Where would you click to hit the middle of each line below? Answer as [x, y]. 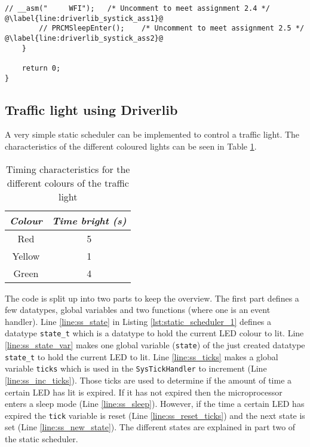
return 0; [41, 68]
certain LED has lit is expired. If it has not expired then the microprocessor [144, 392]
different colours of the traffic [68, 183]
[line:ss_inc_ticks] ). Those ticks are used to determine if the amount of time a [148, 380]
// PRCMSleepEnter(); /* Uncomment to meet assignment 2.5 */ [172, 28]
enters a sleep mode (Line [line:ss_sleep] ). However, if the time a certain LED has [155, 404]
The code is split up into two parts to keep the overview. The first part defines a [152, 298]
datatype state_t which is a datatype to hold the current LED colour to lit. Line [154, 333]
